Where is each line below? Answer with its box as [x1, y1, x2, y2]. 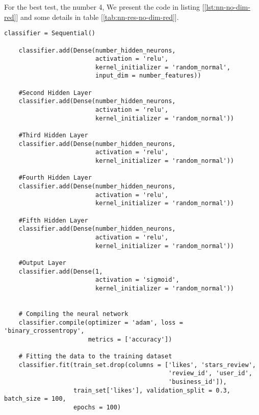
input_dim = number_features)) [95, 72, 201, 80]
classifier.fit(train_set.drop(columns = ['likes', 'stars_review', [18, 361, 256, 369]
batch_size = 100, [4, 395, 66, 403]
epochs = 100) [73, 404, 121, 411]
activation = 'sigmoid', [95, 276, 179, 284]
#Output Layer [18, 259, 66, 266]
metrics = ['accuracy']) [88, 335, 172, 343]
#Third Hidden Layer [18, 132, 88, 139]
